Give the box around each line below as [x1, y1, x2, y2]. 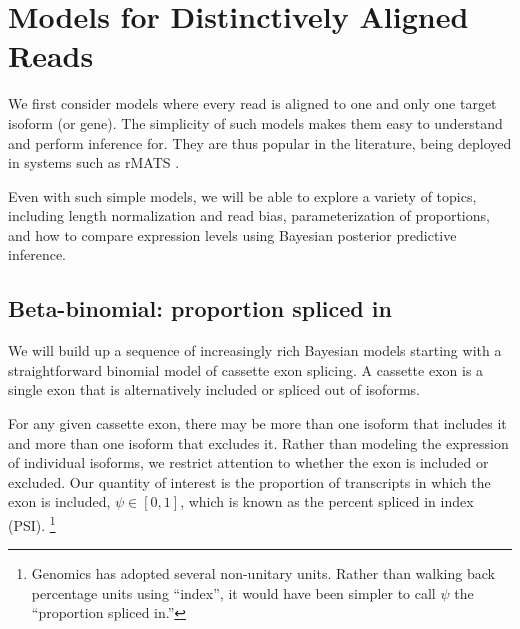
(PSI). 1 [8, 512, 56, 535]
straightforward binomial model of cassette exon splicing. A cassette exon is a [8, 359, 484, 380]
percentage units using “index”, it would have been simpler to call [31, 582, 436, 603]
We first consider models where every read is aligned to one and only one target [8, 93, 497, 114]
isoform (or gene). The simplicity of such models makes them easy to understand [8, 112, 503, 133]
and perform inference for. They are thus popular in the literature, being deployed [8, 132, 512, 153]
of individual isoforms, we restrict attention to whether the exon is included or [8, 452, 489, 473]
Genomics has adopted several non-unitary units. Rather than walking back [31, 563, 495, 584]
